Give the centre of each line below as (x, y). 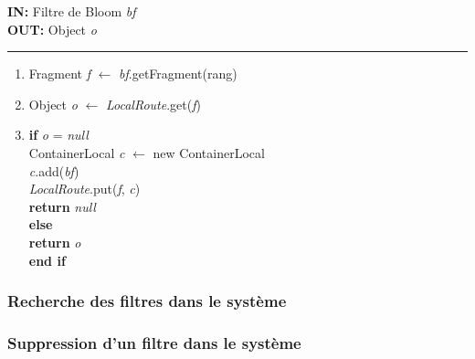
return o (55, 242)
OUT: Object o (52, 29)
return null (62, 206)
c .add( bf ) (54, 170)
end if (47, 260)
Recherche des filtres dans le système (147, 301)
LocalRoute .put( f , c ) (84, 189)
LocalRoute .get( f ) (153, 104)
